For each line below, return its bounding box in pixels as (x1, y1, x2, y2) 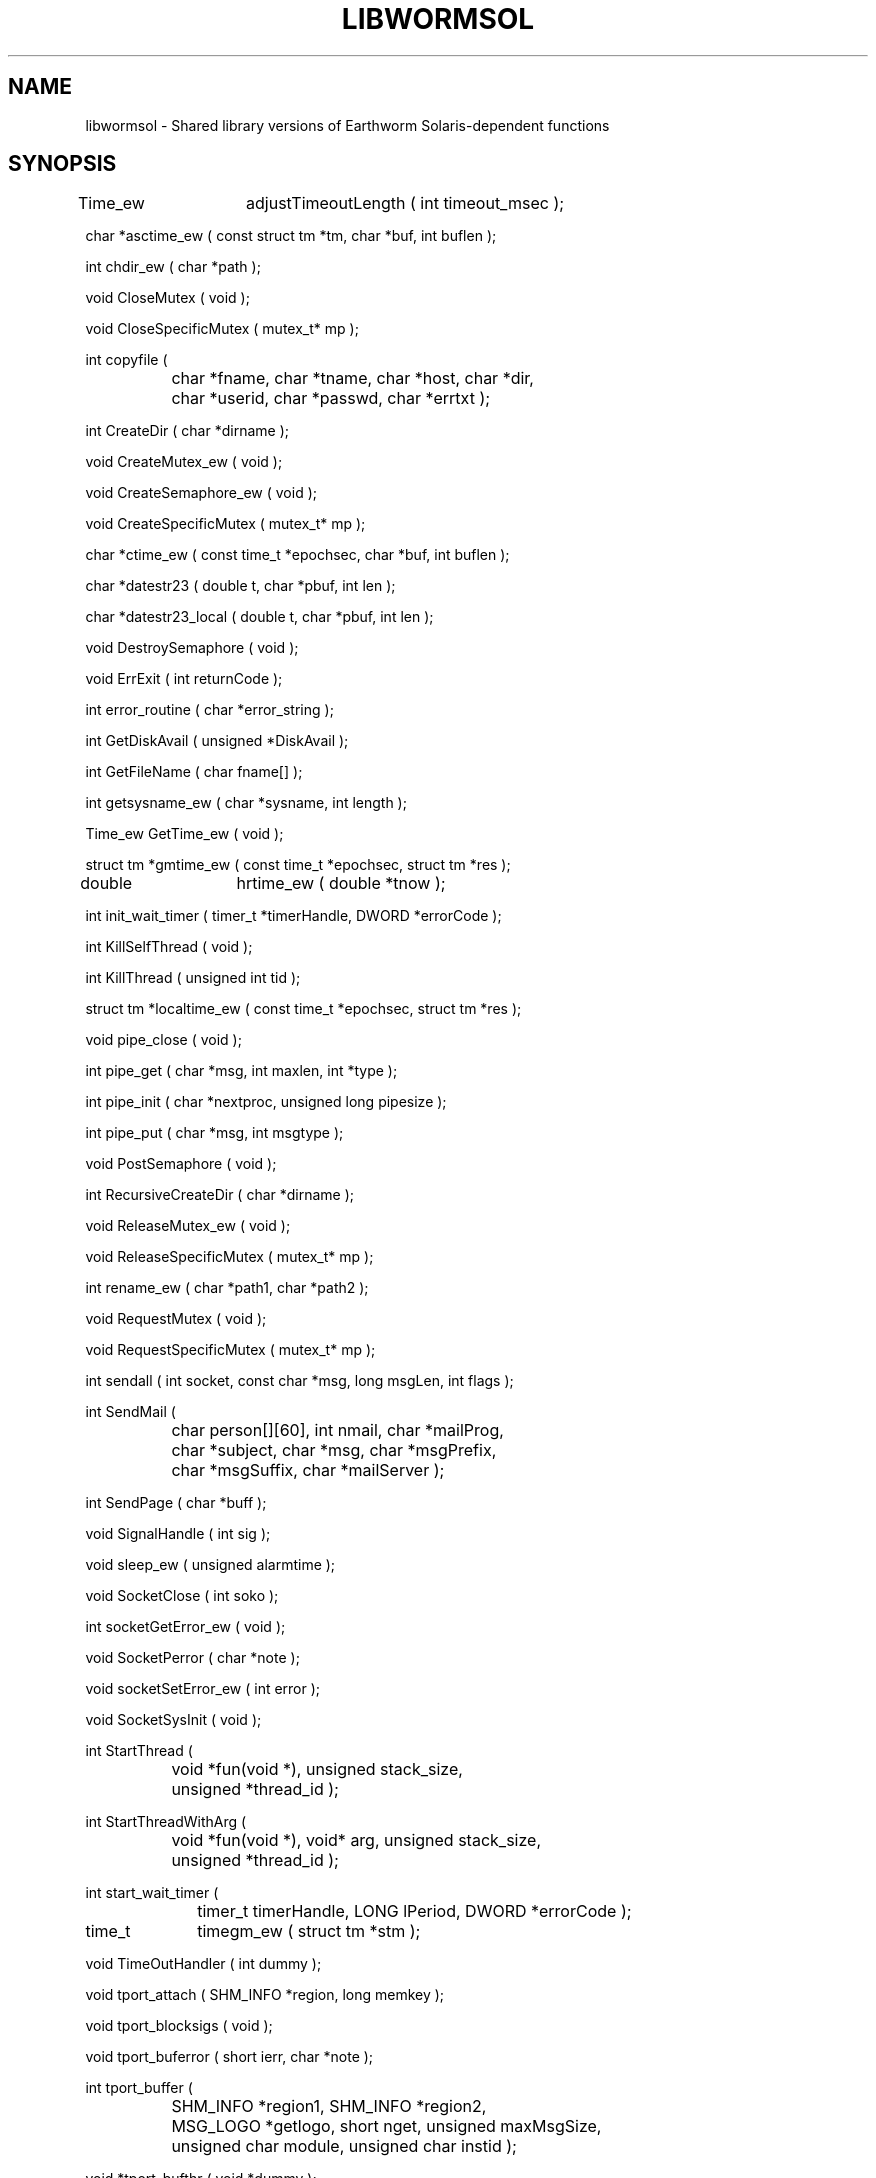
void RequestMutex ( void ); (85, 1310, 267, 1328)
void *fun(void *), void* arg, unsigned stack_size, (171, 1830, 541, 1851)
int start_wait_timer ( (85, 1884, 219, 1902)
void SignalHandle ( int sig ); (85, 1525, 271, 1543)
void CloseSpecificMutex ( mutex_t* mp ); (85, 320, 359, 338)
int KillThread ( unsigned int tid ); (85, 969, 301, 987)
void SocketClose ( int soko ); (85, 1587, 279, 1605)
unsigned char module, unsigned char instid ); (171, 2136, 517, 2157)
